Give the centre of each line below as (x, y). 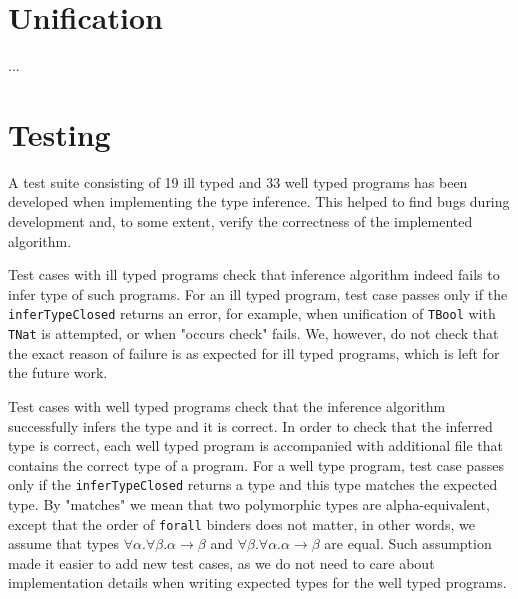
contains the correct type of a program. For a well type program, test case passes (256, 464)
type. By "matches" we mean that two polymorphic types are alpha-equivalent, (249, 503)
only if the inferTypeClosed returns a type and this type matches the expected (253, 484)
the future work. (58, 372)
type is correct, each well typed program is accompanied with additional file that (255, 445)
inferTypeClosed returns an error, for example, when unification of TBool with (252, 313)
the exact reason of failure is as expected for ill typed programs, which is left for (254, 352)
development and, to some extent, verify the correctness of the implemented (240, 221)
